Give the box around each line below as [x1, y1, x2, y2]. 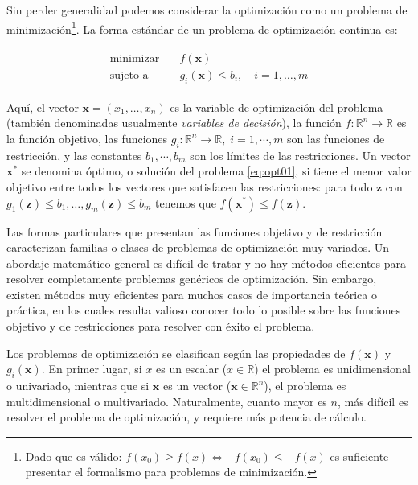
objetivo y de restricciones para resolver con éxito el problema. [6, 318, 315, 335]
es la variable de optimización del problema [170, 98, 383, 115]
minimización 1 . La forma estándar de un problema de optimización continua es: [6, 18, 398, 37]
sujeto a [109, 69, 149, 81]
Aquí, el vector [6, 98, 79, 115]
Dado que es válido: [25, 447, 122, 464]
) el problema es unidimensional [254, 360, 411, 377]
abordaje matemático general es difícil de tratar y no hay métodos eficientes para [6, 254, 407, 271]
